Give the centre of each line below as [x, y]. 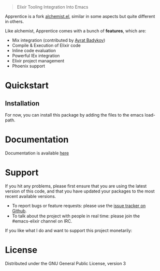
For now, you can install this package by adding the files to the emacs [74, 115]
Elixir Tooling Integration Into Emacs [52, 7]
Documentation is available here [37, 153]
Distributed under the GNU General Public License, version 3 [65, 263]
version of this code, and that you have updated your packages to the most [80, 191]
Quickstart [27, 85]
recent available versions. [31, 196]
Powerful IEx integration [36, 56]
